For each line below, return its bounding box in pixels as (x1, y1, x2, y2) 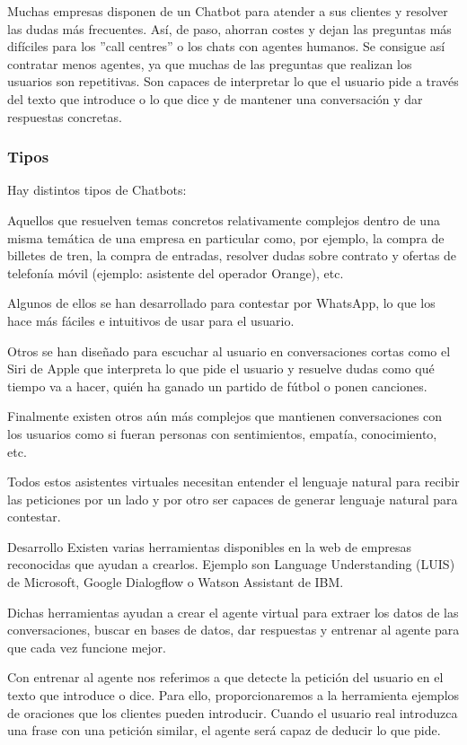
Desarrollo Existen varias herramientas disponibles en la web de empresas (7, 537, 411, 556)
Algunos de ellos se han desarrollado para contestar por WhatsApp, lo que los (7, 294, 436, 312)
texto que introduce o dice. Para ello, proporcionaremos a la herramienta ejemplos (7, 686, 460, 705)
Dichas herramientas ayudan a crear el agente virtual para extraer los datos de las (7, 602, 459, 621)
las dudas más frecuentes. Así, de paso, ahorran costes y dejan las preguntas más (7, 19, 452, 38)
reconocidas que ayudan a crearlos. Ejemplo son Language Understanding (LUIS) (7, 555, 455, 574)
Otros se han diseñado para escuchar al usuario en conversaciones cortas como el (7, 341, 451, 360)
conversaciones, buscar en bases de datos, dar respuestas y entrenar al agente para (7, 620, 460, 639)
